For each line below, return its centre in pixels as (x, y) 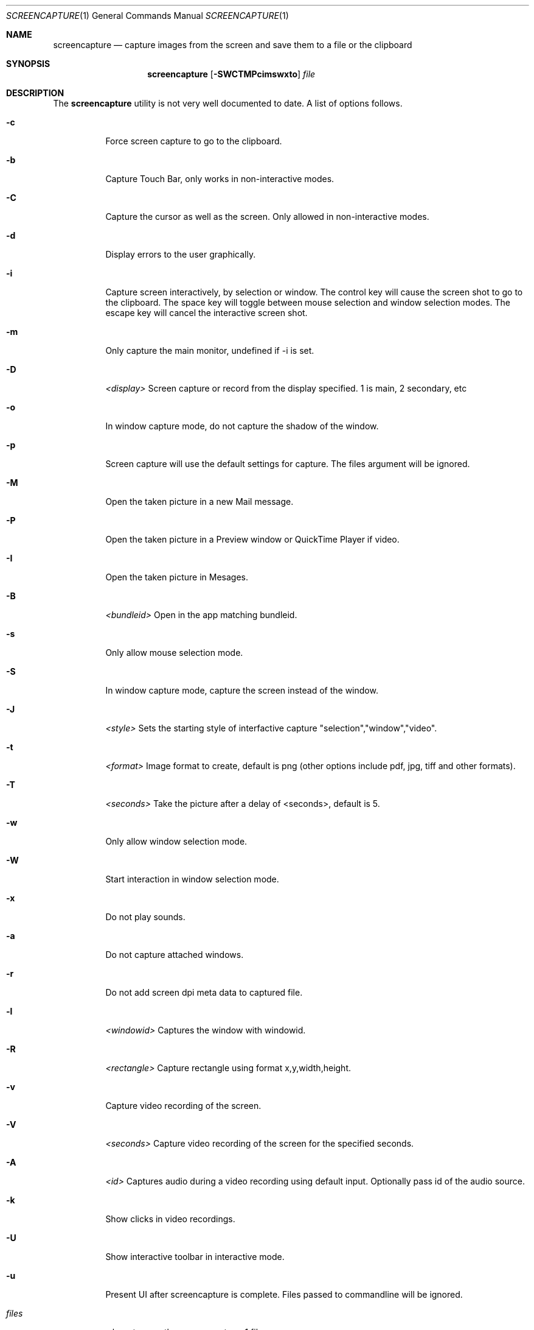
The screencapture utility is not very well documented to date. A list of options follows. (228, 103)
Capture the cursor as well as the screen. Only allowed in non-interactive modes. (267, 216)
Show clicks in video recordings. (170, 1219)
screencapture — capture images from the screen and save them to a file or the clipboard (233, 45)
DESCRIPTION (35, 93)
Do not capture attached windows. (175, 955)
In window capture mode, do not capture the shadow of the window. (242, 426)
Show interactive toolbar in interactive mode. (195, 1257)
